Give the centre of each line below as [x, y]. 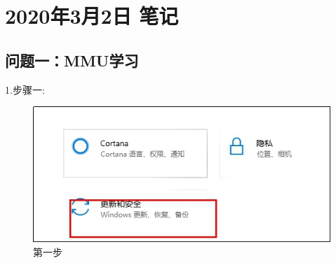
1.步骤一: [25, 89]
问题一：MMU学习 [72, 60]
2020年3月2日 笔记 [92, 16]
